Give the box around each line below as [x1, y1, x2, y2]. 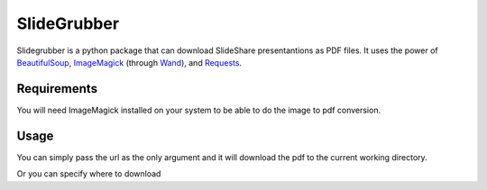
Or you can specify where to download [16, 168, 161, 179]
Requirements [16, 81, 98, 96]
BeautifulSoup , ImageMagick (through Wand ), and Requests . [16, 57, 243, 68]
